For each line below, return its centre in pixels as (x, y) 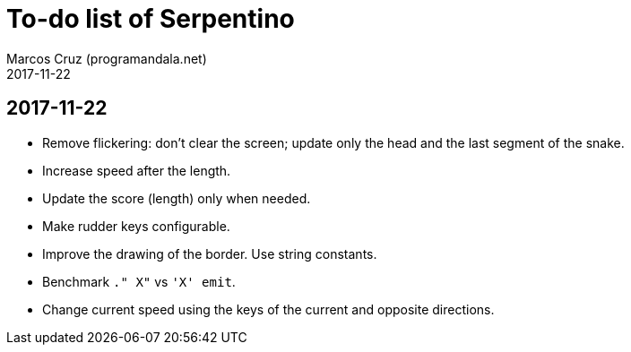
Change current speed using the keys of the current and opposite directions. (268, 309)
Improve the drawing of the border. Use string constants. (210, 253)
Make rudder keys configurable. (136, 226)
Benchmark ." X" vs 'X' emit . (139, 281)
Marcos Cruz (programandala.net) (107, 58)
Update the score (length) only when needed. (177, 198)
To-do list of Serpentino (151, 19)
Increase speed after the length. (137, 170)
